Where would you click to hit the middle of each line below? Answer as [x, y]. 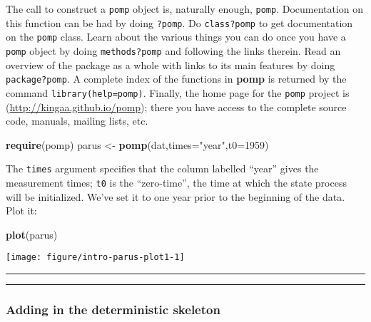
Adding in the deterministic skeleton [113, 309]
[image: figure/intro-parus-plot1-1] [95, 258]
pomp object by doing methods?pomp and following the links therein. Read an [173, 50]
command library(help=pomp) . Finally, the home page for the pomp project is [178, 92]
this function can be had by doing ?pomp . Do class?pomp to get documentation [179, 22]
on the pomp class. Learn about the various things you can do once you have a [176, 37]
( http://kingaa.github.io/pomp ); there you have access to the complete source [176, 107]
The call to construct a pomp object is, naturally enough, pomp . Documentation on [185, 9]
